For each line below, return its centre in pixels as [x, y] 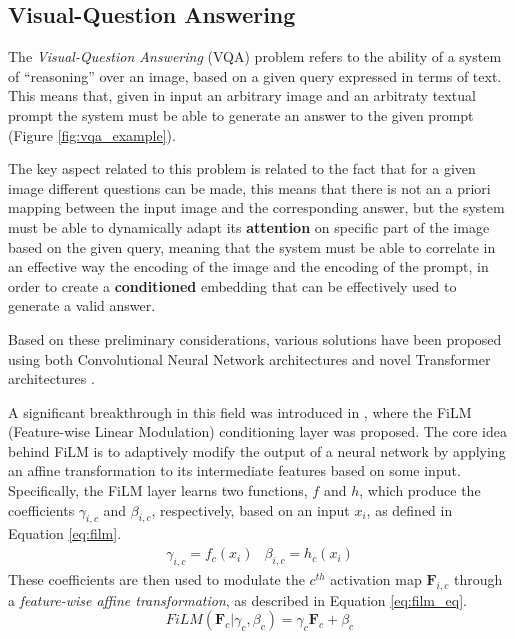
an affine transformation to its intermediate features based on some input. [234, 470]
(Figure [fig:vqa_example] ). [92, 134]
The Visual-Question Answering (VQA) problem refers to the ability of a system [255, 56]
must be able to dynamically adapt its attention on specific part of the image [249, 226]
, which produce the [420, 490]
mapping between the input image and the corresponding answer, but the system [256, 207]
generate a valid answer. [82, 305]
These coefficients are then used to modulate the [156, 578]
